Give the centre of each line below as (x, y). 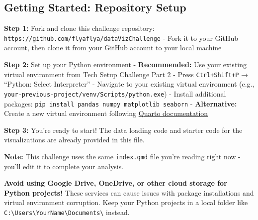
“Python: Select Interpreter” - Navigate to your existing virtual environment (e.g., (129, 84)
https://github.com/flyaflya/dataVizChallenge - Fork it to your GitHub (121, 38)
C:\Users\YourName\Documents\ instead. (67, 212)
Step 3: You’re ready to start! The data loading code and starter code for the (123, 130)
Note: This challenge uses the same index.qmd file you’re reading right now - (122, 156)
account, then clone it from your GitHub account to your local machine (113, 48)
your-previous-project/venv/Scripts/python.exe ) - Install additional (115, 93)
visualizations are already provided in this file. (74, 140)
